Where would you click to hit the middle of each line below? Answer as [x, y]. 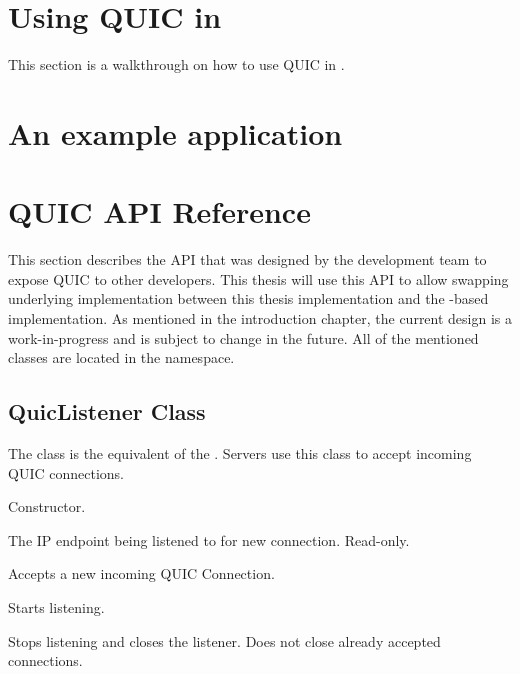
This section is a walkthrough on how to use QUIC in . [176, 64]
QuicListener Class [107, 411]
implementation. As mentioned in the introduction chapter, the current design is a [260, 318]
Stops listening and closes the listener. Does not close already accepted [224, 640]
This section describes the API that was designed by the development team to [247, 259]
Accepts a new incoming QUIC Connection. [141, 573]
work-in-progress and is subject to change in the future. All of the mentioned [243, 337]
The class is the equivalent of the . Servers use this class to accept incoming [240, 452]
